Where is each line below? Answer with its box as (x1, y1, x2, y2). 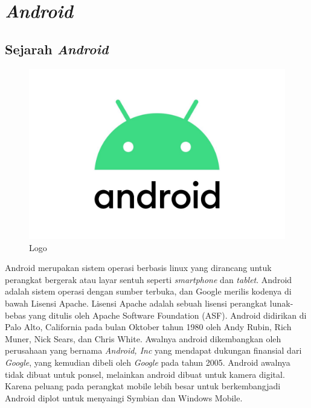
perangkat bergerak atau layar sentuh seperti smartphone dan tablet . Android (5, 273, 292, 285)
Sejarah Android (5, 39, 109, 58)
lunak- (269, 296, 293, 309)
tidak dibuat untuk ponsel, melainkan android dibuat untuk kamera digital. (5, 368, 285, 380)
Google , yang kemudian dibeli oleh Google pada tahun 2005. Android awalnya (5, 355, 290, 368)
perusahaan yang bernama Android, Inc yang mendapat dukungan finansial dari (5, 344, 302, 357)
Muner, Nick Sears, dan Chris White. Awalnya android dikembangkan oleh (5, 332, 281, 345)
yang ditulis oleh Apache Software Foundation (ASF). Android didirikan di (28, 308, 307, 321)
